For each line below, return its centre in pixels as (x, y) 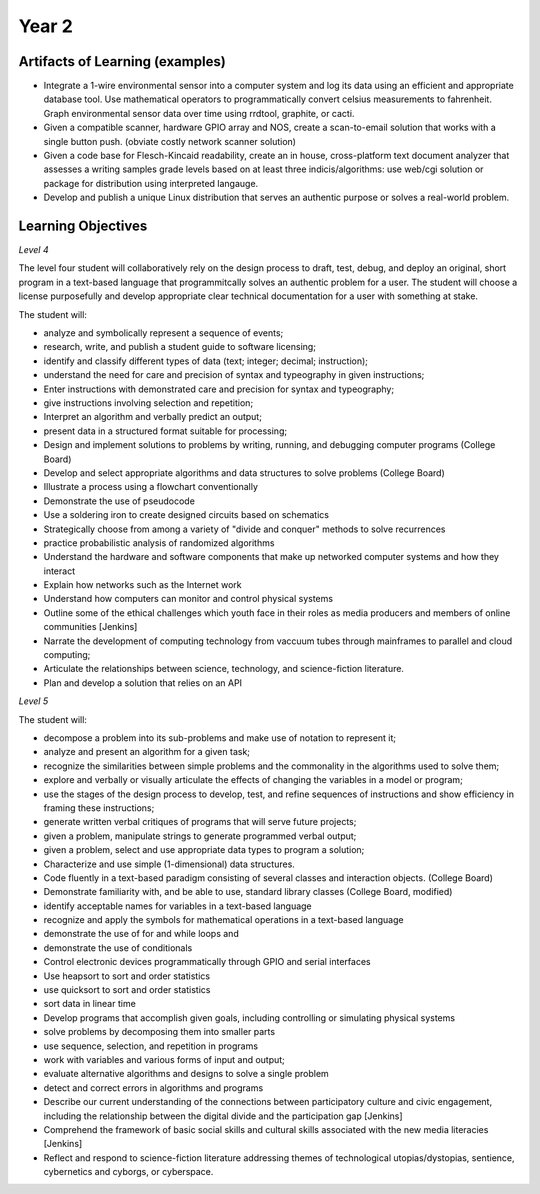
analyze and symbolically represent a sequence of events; (163, 333)
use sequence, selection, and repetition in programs (151, 1046)
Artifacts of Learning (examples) (122, 61)
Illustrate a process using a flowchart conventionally (151, 487)
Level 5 (33, 701)
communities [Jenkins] (90, 627)
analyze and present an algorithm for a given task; (146, 752)
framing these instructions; (99, 807)
